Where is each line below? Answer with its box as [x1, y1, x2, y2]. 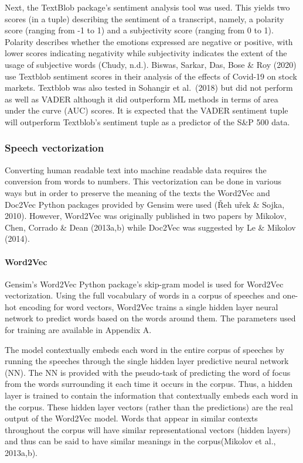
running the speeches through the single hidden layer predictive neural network [5, 355, 289, 367]
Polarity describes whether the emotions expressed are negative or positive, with [5, 35, 293, 47]
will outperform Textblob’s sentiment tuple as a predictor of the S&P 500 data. [5, 115, 290, 128]
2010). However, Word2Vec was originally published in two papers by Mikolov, [5, 210, 287, 222]
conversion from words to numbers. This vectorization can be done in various [5, 175, 281, 187]
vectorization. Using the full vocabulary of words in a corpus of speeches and [5, 289, 280, 301]
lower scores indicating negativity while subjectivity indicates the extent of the [5, 47, 287, 59]
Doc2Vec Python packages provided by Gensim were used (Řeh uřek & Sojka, [5, 198, 285, 210]
